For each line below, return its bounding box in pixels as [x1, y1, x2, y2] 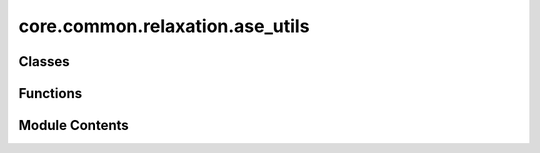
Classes [18, 53, 70, 70]
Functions [18, 85, 83, 102]
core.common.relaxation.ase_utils [18, 15, 310, 37]
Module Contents [18, 117, 129, 134]
